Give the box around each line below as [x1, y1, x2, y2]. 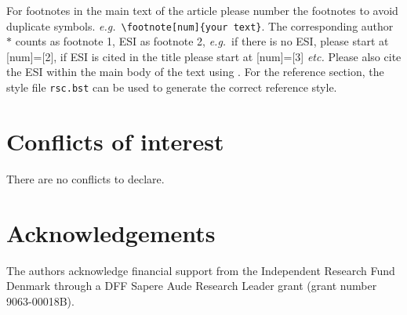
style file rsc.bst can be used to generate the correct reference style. [6, 79, 337, 96]
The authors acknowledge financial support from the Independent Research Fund [6, 262, 395, 278]
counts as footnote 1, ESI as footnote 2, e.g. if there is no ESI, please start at [15, 33, 389, 49]
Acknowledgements [6, 216, 216, 248]
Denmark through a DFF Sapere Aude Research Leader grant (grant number [6, 277, 377, 294]
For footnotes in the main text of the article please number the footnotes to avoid [6, 2, 398, 18]
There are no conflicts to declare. [6, 170, 165, 186]
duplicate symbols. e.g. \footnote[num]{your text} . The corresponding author [6, 17, 394, 34]
